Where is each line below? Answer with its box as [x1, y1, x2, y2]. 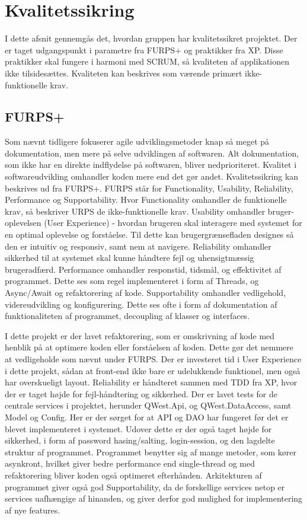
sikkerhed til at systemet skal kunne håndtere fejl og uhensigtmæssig [5, 251, 254, 264]
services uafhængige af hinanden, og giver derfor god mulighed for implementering [5, 492, 303, 505]
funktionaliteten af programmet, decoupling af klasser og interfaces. [5, 310, 250, 322]
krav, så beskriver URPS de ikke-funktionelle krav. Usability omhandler [5, 205, 266, 217]
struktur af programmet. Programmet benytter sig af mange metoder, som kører [5, 445, 296, 458]
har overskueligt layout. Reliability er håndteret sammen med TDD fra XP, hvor [5, 376, 298, 388]
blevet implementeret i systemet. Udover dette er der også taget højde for [5, 422, 272, 435]
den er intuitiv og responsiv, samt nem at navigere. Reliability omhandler [5, 240, 271, 252]
